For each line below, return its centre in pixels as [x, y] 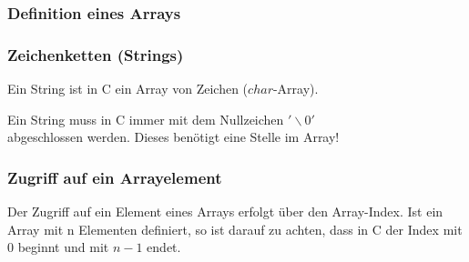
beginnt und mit [63, 247]
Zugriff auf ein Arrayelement [115, 177]
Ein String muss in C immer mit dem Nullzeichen [146, 119]
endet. [164, 247]
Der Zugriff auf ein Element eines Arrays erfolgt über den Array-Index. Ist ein [225, 212]
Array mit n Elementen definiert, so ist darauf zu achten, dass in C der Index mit [235, 229]
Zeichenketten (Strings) [96, 54]
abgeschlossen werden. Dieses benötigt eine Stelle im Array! [173, 137]
